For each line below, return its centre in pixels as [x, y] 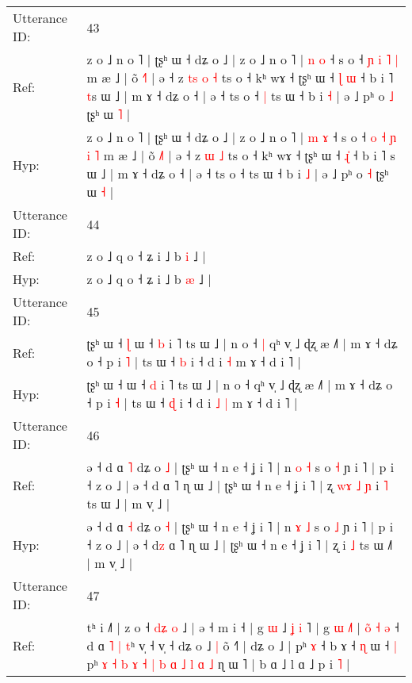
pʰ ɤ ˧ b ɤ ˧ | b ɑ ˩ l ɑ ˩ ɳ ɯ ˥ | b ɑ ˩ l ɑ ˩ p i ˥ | [218, 664]
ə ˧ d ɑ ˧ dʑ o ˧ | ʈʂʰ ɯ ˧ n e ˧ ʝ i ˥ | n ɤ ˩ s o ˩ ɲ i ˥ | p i [240, 526]
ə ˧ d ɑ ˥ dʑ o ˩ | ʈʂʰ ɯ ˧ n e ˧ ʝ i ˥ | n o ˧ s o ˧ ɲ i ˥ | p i [240, 467]
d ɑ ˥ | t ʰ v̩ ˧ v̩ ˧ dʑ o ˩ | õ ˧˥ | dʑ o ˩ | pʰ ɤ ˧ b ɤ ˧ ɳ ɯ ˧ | [242, 645]
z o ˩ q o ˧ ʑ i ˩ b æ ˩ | [149, 279]
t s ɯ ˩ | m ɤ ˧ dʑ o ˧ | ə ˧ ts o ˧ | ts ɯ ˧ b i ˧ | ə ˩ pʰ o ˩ [240, 96]
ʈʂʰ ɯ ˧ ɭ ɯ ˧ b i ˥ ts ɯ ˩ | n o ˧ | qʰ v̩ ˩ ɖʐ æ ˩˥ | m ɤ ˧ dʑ [242, 343]
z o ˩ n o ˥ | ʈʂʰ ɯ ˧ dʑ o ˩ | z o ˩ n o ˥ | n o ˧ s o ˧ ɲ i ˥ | [243, 59]
